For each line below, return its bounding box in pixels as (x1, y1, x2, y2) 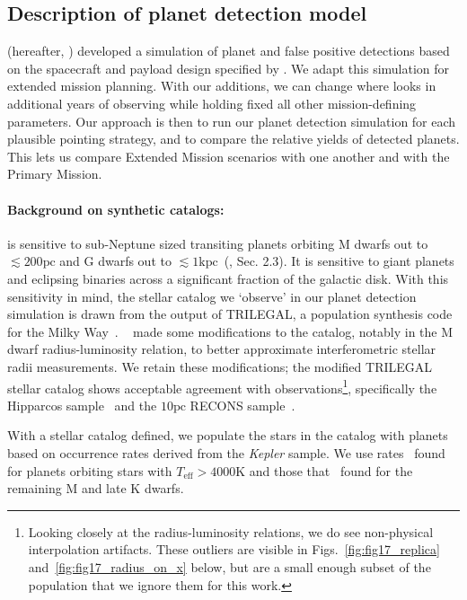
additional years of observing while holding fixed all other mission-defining (7, 93, 417, 112)
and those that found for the (249, 461, 413, 480)
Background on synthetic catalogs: (7, 199, 225, 218)
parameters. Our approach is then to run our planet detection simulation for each (7, 111, 456, 130)
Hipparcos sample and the (7, 395, 157, 414)
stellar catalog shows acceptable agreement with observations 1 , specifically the (7, 375, 437, 397)
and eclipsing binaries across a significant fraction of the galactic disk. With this (7, 269, 449, 287)
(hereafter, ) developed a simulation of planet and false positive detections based (7, 41, 450, 60)
